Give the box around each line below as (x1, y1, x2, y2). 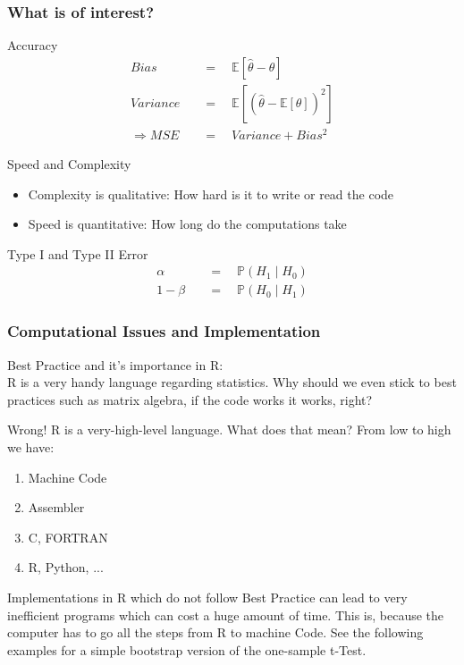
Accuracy (7, 36, 58, 55)
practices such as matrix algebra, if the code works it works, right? (7, 390, 373, 408)
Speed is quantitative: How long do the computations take (28, 215, 347, 233)
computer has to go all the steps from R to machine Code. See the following (7, 623, 424, 642)
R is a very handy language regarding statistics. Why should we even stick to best (7, 373, 457, 391)
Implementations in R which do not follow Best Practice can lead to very (7, 587, 408, 606)
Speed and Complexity (7, 154, 131, 173)
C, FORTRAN (28, 527, 108, 546)
